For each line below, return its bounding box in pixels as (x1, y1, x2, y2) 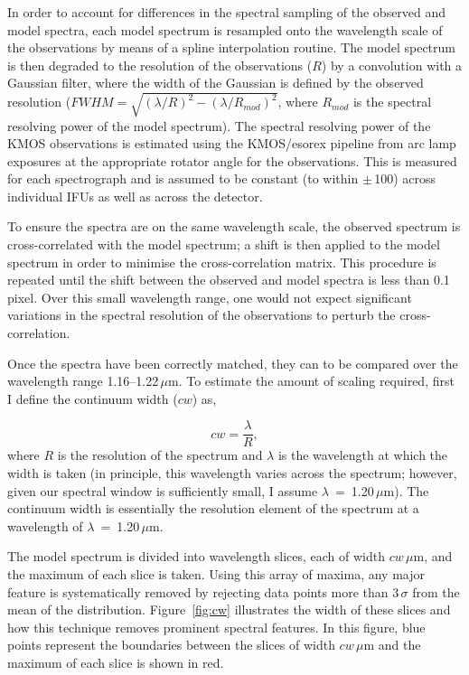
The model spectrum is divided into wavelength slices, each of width (7, 547, 385, 566)
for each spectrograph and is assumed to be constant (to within (7, 169, 359, 188)
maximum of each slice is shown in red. (7, 653, 224, 672)
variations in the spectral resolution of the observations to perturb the (7, 305, 396, 324)
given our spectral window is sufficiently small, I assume (7, 481, 318, 500)
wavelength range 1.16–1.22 (7, 371, 159, 390)
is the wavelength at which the (277, 445, 448, 464)
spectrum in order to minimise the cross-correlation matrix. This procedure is (7, 252, 436, 271)
